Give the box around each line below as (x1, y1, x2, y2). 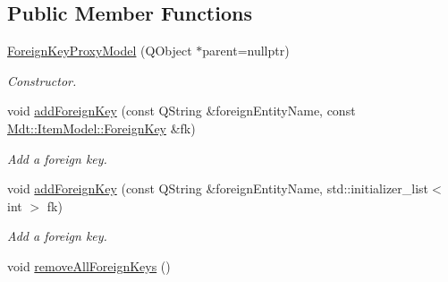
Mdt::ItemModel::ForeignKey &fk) (7, 118, 196, 137)
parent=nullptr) (202, 41, 290, 60)
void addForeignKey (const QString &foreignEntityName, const (7, 101, 356, 120)
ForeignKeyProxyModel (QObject (7, 41, 192, 60)
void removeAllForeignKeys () (7, 256, 171, 275)
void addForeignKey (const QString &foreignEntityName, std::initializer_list (7, 179, 429, 198)
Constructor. (7, 71, 77, 90)
